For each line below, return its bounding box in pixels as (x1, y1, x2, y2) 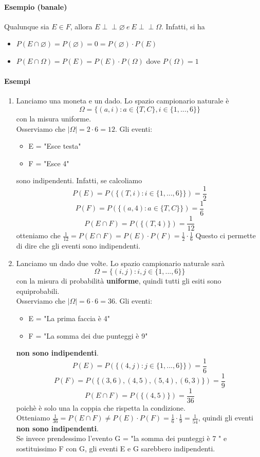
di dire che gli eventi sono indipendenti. (16, 240, 141, 251)
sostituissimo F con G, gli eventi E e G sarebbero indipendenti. (16, 443, 215, 453)
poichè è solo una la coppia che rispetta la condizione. (16, 402, 185, 413)
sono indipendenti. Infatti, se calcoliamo (16, 175, 142, 186)
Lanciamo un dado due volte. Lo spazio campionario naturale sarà (16, 257, 225, 268)
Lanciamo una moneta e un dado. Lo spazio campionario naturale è (16, 95, 229, 106)
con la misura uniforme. (16, 113, 91, 124)
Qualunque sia (4, 21, 49, 31)
